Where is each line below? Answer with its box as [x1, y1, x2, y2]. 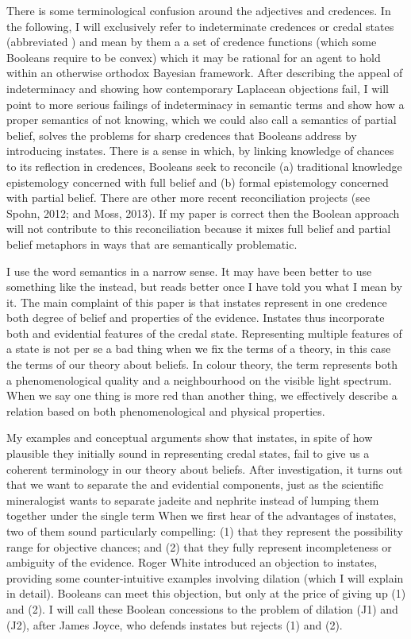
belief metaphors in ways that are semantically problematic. [6, 235, 298, 252]
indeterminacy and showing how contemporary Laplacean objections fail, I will [6, 79, 389, 96]
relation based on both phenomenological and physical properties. [6, 402, 325, 419]
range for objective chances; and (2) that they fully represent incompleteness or [6, 538, 392, 555]
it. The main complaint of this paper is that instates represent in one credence [6, 293, 387, 310]
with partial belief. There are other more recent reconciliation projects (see [6, 189, 371, 206]
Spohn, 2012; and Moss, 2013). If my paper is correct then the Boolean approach [6, 204, 400, 221]
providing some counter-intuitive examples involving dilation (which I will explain [6, 569, 404, 586]
